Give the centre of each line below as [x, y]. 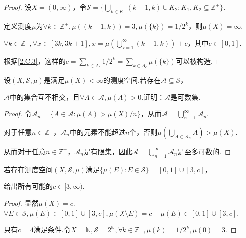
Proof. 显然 [21, 202]
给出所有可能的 [28, 186]
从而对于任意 [25, 151]
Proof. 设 [18, 7]
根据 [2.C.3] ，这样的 [35, 60]
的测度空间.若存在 [132, 80]
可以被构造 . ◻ [199, 60]
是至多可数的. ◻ [204, 151]
